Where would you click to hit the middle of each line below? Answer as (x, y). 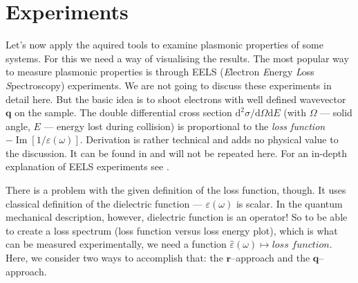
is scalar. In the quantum (289, 203)
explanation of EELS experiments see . (87, 166)
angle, (18, 126)
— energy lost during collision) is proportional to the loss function (185, 126)
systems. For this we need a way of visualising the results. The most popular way (177, 58)
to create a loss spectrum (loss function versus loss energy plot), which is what (172, 230)
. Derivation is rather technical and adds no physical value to (209, 139)
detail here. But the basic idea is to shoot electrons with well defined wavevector (176, 99)
